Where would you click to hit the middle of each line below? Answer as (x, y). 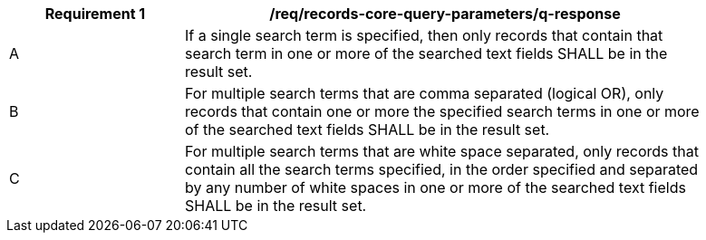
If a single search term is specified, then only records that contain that (424, 35)
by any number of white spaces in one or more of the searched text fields (435, 187)
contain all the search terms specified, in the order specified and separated (442, 169)
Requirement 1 (95, 14)
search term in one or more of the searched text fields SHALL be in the (426, 53)
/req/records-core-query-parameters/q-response (445, 14)
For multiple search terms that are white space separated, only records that (442, 151)
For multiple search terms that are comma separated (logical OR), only (425, 93)
